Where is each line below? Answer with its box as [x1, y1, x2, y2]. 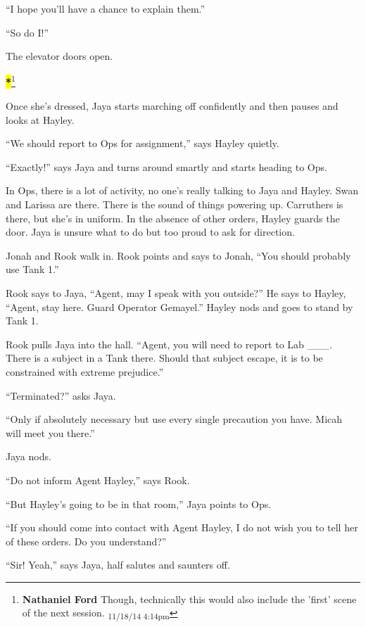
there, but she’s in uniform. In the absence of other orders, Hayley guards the [6, 210, 340, 225]
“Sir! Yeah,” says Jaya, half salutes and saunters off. [6, 557, 230, 572]
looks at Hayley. [6, 112, 75, 127]
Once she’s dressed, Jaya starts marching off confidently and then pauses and [6, 99, 339, 113]
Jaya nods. [6, 449, 51, 464]
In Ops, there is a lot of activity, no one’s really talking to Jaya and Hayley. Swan [6, 183, 359, 198]
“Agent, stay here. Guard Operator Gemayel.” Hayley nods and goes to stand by [6, 299, 353, 314]
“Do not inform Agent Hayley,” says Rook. [6, 472, 190, 487]
